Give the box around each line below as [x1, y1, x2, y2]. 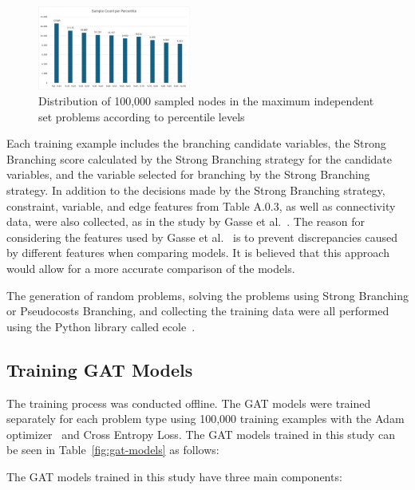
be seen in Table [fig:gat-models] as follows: [6, 441, 219, 458]
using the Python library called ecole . [6, 318, 196, 334]
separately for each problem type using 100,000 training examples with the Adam [6, 410, 405, 427]
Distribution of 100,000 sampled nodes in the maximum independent [38, 93, 374, 109]
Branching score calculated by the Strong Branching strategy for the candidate [6, 150, 393, 167]
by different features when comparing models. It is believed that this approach [6, 244, 389, 261]
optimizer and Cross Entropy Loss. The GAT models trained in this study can [6, 425, 395, 442]
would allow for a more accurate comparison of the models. [6, 260, 295, 277]
